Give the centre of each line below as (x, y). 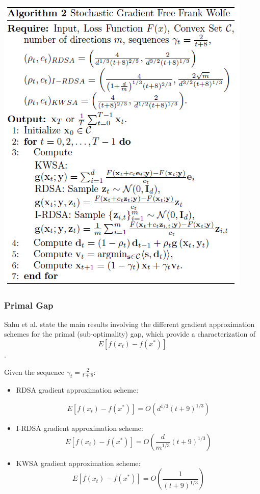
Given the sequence (34, 372)
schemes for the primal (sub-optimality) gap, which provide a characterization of (130, 334)
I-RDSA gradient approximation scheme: (80, 428)
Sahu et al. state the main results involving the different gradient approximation (129, 324)
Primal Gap (29, 305)
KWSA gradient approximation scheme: (78, 463)
